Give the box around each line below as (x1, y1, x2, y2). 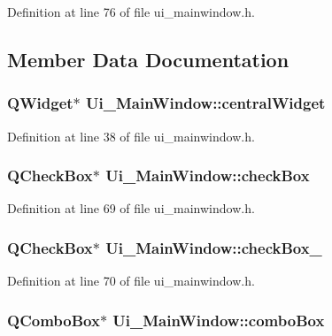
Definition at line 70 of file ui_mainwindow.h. (7, 271, 255, 290)
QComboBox (7, 309, 100, 331)
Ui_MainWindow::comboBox (112, 309, 325, 331)
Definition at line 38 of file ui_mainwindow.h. (7, 126, 255, 145)
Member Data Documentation (7, 45, 290, 73)
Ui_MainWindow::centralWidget (86, 92, 326, 114)
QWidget (7, 92, 73, 114)
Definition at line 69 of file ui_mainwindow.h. (7, 199, 255, 218)
